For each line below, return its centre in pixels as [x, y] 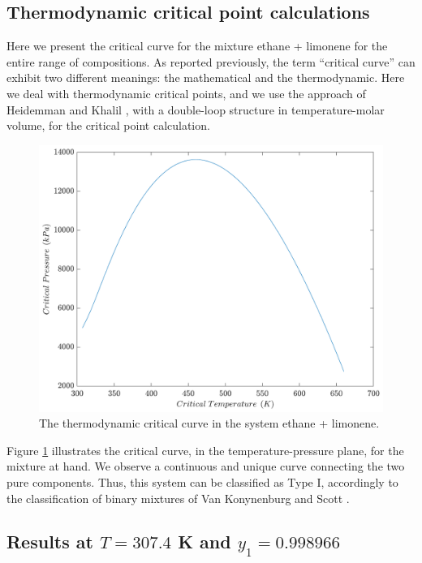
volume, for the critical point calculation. [108, 125]
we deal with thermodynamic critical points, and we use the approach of [186, 93]
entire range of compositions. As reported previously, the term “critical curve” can [211, 61]
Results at [50, 542]
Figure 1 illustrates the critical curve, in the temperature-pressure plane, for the [205, 450]
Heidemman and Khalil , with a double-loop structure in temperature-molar [196, 109]
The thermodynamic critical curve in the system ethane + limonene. [209, 423]
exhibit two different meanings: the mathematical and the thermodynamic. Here [206, 77]
